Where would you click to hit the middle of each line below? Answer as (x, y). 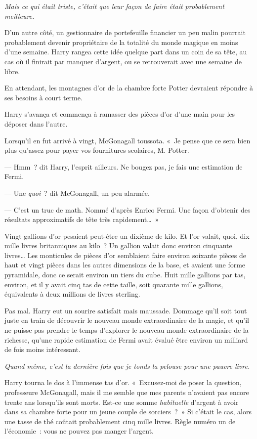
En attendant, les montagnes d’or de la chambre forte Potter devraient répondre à (129, 88)
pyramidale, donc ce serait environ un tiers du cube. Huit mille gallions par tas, (125, 275)
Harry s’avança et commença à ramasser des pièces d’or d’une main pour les (120, 114)
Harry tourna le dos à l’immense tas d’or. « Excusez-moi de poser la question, (123, 382)
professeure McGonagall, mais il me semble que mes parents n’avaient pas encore (127, 392)
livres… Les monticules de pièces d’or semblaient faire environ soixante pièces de (125, 255)
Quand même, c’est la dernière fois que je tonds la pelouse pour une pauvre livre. (127, 366)
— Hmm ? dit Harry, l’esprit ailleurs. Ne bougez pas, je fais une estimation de (124, 166)
